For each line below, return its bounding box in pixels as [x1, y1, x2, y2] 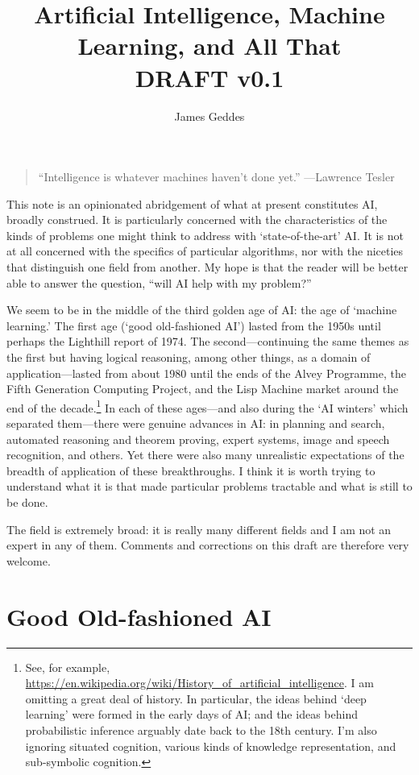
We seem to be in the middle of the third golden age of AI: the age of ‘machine [6, 301, 397, 318]
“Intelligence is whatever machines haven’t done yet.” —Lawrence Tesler [38, 168, 395, 185]
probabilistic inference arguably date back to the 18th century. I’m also [25, 721, 377, 738]
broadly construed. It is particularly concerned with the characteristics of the [6, 211, 388, 228]
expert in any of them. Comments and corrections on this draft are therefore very [6, 537, 409, 553]
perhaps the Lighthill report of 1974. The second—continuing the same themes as [6, 333, 409, 350]
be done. [6, 494, 48, 511]
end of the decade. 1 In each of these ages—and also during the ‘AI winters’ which [6, 396, 409, 416]
